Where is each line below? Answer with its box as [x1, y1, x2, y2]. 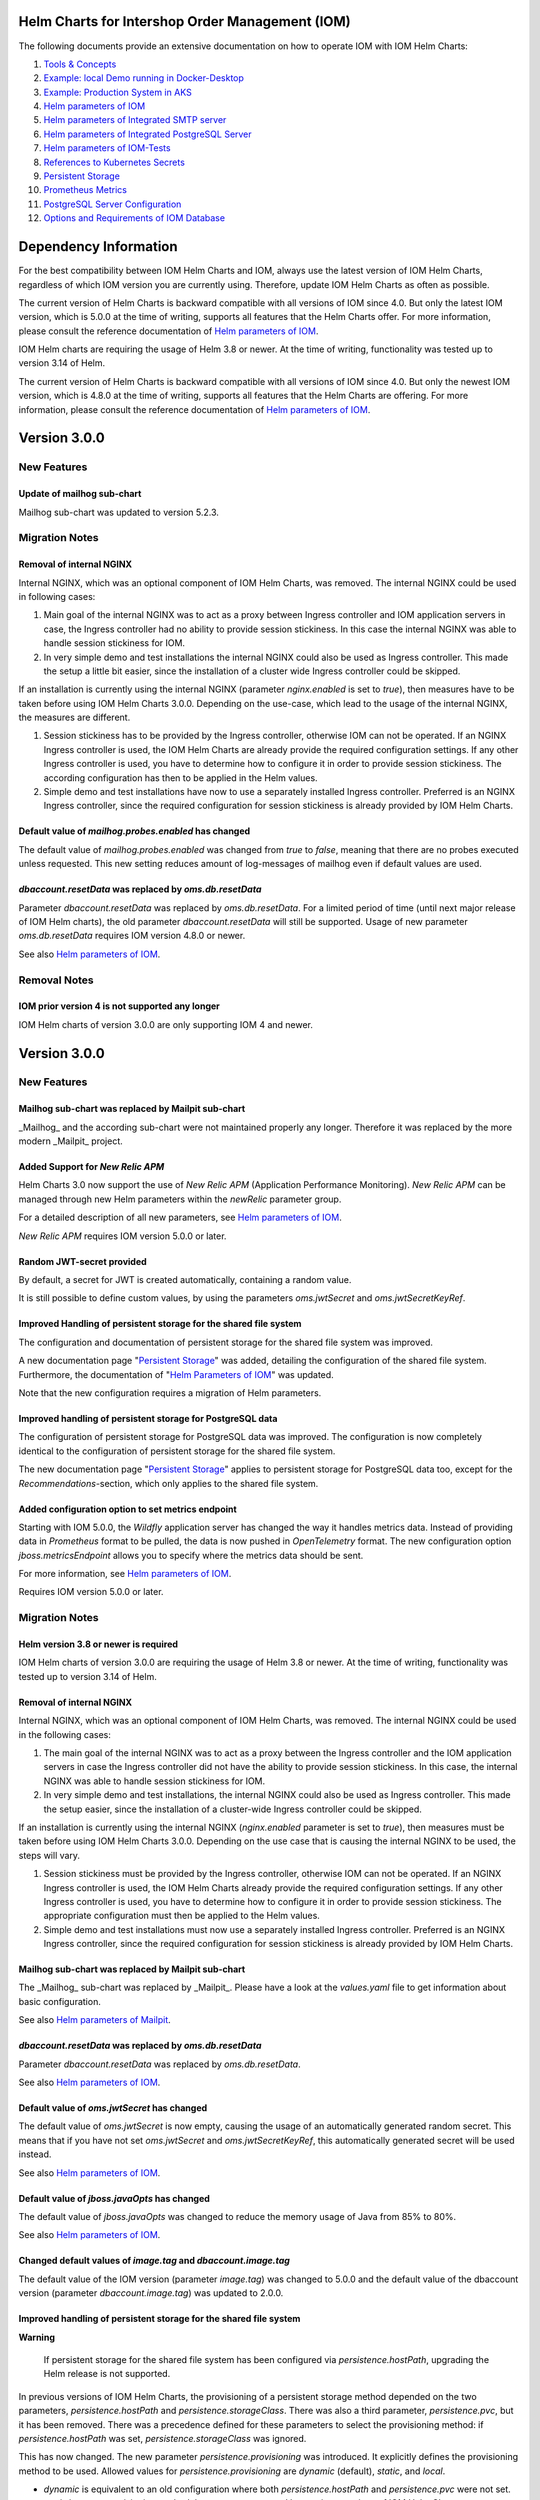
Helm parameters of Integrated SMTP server [43, 114, 227, 126]
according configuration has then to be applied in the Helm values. [43, 771, 319, 784]
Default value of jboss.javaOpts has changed [18, 2192, 210, 2204]
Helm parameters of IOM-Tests [43, 142, 171, 154]
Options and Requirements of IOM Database [43, 212, 225, 224]
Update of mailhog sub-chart [18, 488, 142, 500]
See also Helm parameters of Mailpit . [18, 2014, 172, 2026]
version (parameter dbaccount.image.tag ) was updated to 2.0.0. [18, 2287, 284, 2299]
